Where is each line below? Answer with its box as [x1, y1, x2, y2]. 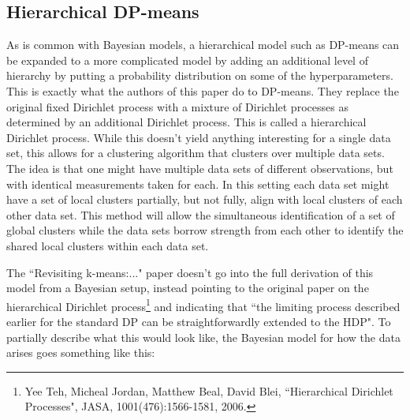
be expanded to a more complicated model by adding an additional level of [6, 51, 368, 68]
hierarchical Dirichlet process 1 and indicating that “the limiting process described [6, 295, 401, 314]
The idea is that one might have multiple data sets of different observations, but [6, 159, 393, 176]
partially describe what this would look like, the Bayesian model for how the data [6, 328, 401, 345]
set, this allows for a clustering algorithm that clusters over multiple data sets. [6, 144, 385, 161]
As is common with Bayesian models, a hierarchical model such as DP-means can [6, 36, 400, 53]
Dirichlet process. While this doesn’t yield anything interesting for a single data [6, 129, 391, 145]
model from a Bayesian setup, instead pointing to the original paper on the [6, 279, 369, 296]
